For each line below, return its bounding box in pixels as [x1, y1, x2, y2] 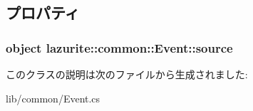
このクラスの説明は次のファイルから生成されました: [6, 67, 248, 81]
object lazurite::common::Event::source [6, 38, 233, 56]
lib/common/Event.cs [6, 90, 100, 105]
